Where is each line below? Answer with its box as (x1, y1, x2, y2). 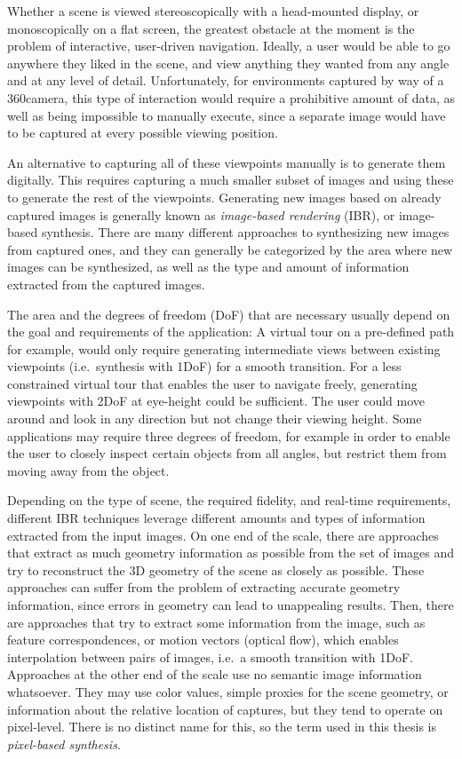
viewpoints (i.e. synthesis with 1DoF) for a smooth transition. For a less (7, 357, 402, 376)
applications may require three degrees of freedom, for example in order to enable (7, 426, 450, 445)
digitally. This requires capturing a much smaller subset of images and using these (7, 170, 454, 189)
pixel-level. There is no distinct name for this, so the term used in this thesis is (7, 717, 436, 736)
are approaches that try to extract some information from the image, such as (7, 613, 426, 631)
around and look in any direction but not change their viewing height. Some (7, 409, 422, 428)
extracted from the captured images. (7, 274, 205, 293)
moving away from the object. (7, 461, 170, 479)
